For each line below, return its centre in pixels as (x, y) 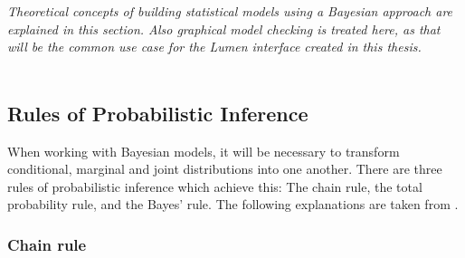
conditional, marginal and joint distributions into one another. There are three (225, 169)
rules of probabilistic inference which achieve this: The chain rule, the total (215, 186)
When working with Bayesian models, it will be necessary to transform (204, 151)
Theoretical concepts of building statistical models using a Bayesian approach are (230, 11)
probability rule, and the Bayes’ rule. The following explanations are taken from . (233, 204)
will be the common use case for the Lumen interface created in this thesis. (214, 47)
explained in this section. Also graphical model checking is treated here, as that (224, 29)
